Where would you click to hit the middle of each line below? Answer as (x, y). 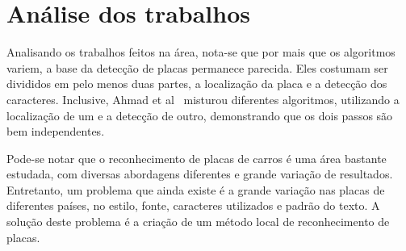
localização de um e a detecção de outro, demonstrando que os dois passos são (200, 115)
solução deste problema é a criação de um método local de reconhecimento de (198, 222)
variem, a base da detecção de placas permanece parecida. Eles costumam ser (197, 67)
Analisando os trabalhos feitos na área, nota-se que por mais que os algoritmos (201, 52)
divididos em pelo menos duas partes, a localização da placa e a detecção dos (197, 84)
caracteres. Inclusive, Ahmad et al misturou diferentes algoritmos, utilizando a (203, 99)
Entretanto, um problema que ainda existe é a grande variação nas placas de (196, 189)
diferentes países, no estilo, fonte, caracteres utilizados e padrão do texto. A (193, 205)
